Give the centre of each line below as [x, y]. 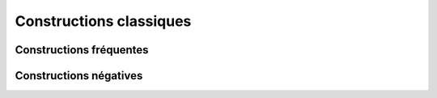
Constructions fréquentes [82, 50]
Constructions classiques [103, 21]
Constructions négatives [79, 76]
